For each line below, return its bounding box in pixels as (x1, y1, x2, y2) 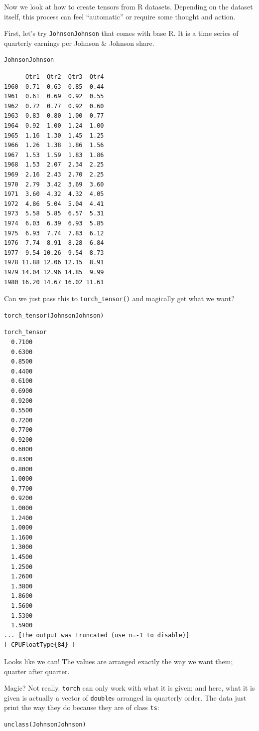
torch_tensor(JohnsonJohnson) (4, 312, 104, 319)
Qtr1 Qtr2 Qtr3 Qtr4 (25, 73, 104, 81)
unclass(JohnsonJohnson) (4, 721, 86, 729)
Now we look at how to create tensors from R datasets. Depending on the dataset (4, 1, 253, 11)
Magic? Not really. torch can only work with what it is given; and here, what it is (4, 683, 255, 693)
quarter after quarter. (4, 666, 70, 676)
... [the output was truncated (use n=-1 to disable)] (4, 631, 190, 639)
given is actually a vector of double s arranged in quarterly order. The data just (4, 692, 247, 703)
